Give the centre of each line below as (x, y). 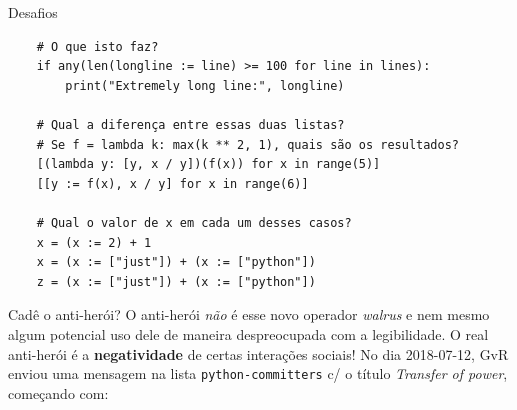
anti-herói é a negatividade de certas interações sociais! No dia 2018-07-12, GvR (258, 353)
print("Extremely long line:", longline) (205, 85)
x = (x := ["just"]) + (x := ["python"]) (176, 262)
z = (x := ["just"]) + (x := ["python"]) (176, 281)
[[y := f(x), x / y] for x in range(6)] (172, 183)
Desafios (33, 12)
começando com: (58, 392)
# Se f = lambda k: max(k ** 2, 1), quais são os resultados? (248, 144)
